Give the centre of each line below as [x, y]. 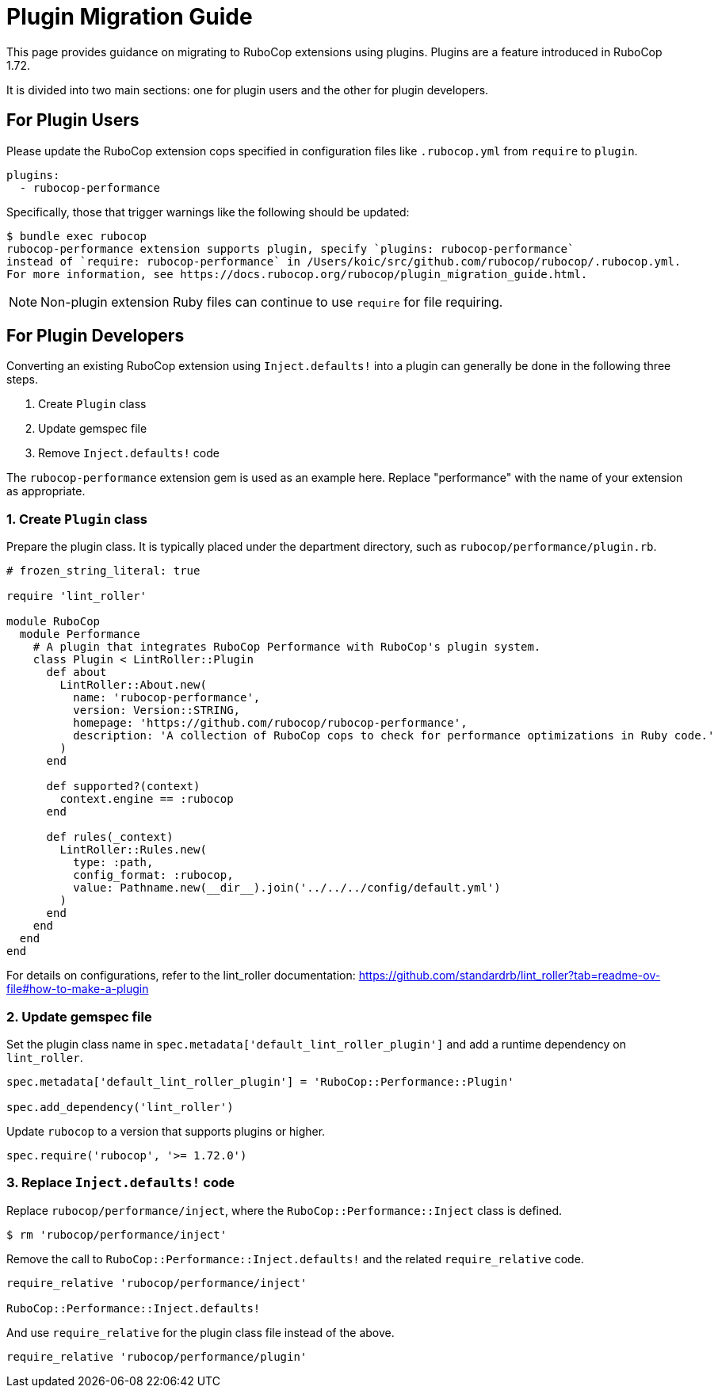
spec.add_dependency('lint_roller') [120, 1107]
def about [76, 672]
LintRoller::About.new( [133, 685]
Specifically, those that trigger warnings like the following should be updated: [208, 212]
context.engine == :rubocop [147, 799]
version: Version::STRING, [157, 710]
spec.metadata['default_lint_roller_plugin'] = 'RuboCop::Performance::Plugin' [260, 1081]
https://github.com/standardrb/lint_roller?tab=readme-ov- [510, 976]
